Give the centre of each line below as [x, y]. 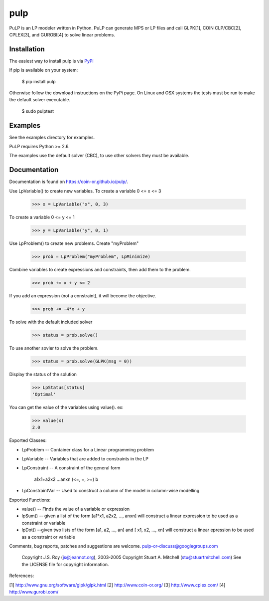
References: [22, 576]
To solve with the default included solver [51, 322]
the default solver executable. [40, 100]
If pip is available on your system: [44, 70]
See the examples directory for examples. [52, 137]
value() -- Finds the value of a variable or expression [76, 509]
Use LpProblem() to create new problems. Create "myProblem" [74, 243]
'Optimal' [44, 394]
